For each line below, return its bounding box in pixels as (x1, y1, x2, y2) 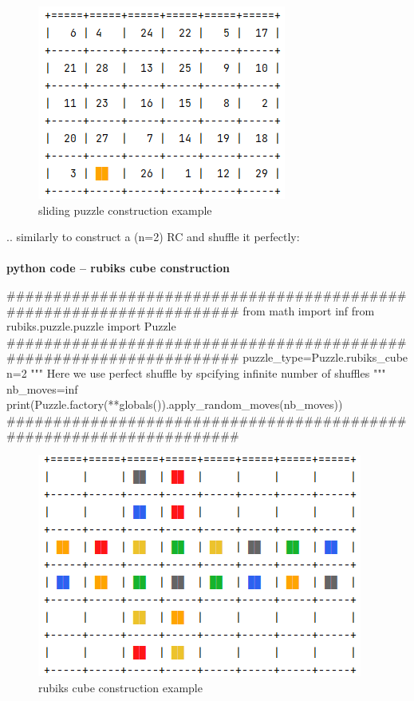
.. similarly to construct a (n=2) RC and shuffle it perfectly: (6, 228, 300, 245)
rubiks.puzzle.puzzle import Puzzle (6, 318, 176, 335)
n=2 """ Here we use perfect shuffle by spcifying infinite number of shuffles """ (6, 364, 386, 381)
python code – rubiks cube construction (6, 259, 230, 276)
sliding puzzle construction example (38, 201, 212, 218)
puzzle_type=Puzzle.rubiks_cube (242, 349, 408, 366)
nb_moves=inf (6, 380, 78, 397)
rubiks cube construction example (38, 679, 203, 695)
